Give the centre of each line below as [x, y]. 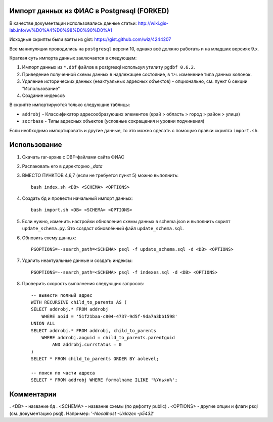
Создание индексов [43, 95]
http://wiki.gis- [153, 23]
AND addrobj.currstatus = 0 [87, 345]
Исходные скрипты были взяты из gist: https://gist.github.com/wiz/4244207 [90, 39]
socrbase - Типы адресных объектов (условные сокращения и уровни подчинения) [113, 121]
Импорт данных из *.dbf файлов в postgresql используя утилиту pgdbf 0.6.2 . [108, 67]
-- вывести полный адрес [62, 295]
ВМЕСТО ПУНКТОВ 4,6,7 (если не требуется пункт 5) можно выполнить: [100, 175]
